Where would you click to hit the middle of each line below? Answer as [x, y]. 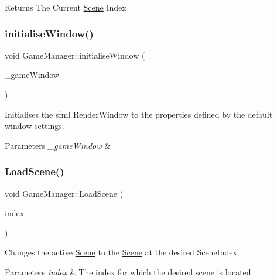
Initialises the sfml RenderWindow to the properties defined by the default [139, 114]
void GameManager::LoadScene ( [64, 193]
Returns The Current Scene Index [66, 7]
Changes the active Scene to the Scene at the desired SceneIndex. [122, 252]
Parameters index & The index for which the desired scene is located [128, 272]
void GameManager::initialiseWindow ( [75, 55]
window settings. [35, 126]
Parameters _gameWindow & [58, 145]
